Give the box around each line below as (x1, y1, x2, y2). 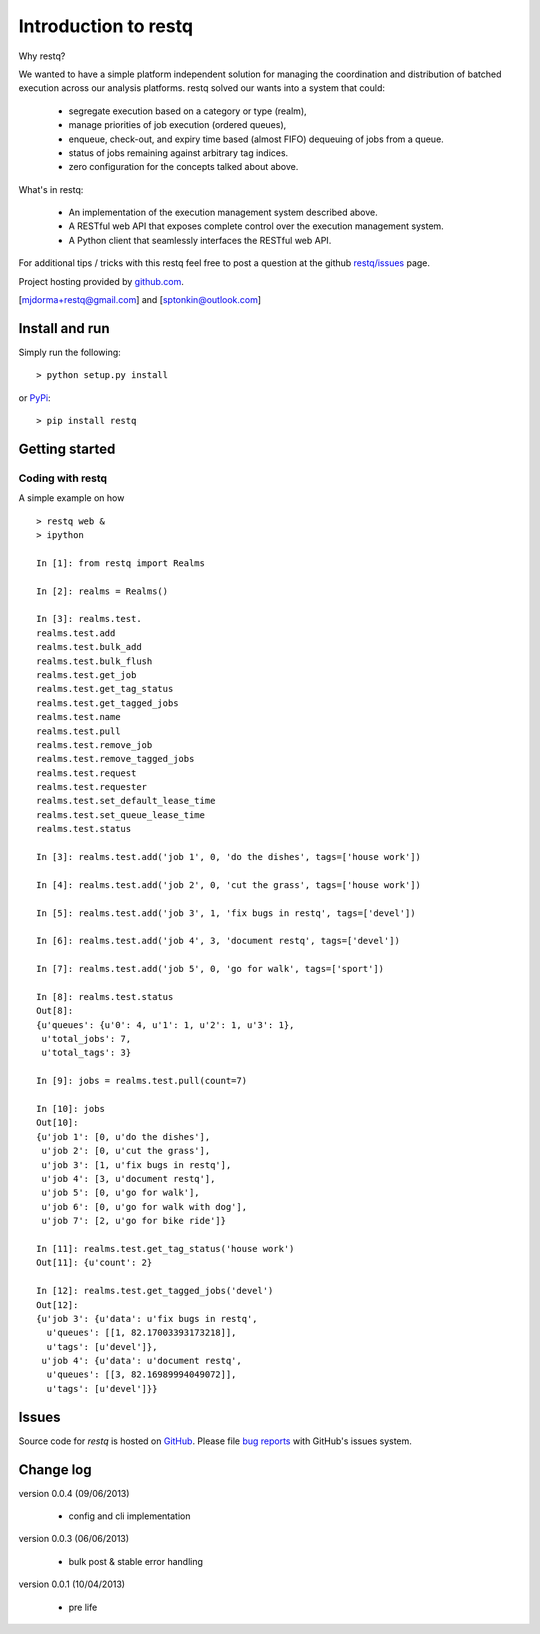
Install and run (18, 320, 110, 337)
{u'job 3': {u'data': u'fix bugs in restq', (36, 1313, 259, 1324)
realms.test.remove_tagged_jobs (36, 753, 195, 765)
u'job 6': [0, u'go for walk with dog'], (41, 1201, 248, 1212)
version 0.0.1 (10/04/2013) (18, 1578, 125, 1590)
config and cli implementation (68, 1510, 191, 1522)
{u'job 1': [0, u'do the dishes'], (36, 1131, 211, 1142)
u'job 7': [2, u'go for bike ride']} (41, 1215, 227, 1227)
